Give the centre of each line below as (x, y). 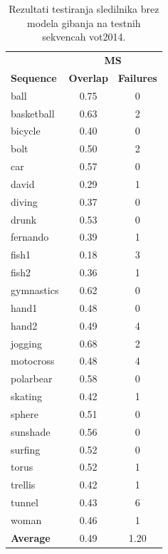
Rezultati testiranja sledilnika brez (84, 9)
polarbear (32, 378)
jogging (26, 343)
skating (27, 396)
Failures (137, 77)
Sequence (34, 77)
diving (24, 201)
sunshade (31, 431)
